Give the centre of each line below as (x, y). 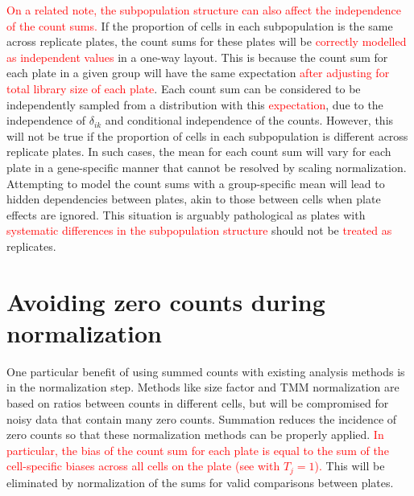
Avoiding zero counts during (166, 301)
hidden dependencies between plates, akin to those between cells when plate (194, 199)
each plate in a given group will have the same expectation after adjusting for (198, 73)
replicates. (31, 246)
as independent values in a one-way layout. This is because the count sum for (197, 57)
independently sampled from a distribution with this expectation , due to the (195, 104)
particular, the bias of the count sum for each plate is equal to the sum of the (198, 450)
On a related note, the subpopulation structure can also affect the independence (204, 10)
